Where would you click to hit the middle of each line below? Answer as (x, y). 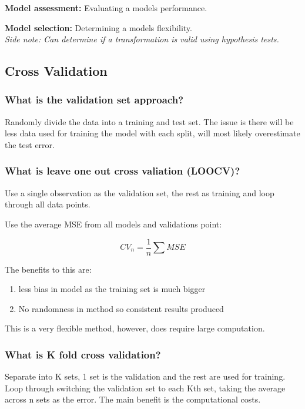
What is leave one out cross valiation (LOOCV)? (123, 171)
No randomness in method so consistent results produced (121, 308)
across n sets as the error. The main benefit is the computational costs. (133, 399)
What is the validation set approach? (94, 100)
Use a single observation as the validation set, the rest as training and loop (140, 192)
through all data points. (48, 204)
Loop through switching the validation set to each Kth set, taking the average (145, 388)
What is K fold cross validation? (83, 354)
